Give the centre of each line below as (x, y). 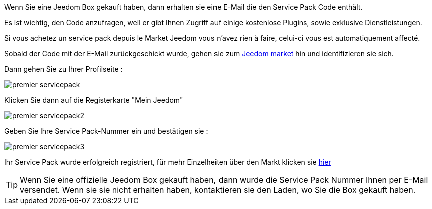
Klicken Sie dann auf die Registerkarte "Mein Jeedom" (94, 100)
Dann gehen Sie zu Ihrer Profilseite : (63, 69)
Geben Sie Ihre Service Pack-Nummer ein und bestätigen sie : (106, 131)
